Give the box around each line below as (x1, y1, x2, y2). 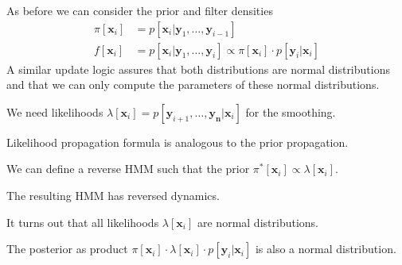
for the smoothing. (245, 103, 336, 120)
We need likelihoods (6, 103, 103, 120)
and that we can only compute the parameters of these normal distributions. (6, 76, 380, 93)
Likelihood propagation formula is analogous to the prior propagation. (6, 133, 349, 150)
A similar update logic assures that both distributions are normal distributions (6, 60, 390, 77)
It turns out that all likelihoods (6, 213, 159, 230)
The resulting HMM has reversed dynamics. (6, 187, 220, 204)
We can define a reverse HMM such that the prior (6, 160, 250, 177)
